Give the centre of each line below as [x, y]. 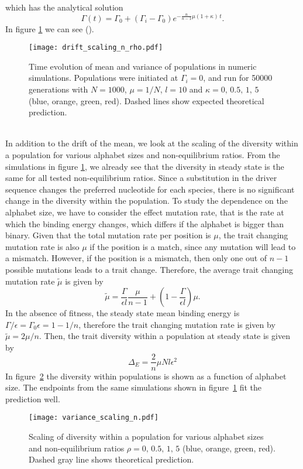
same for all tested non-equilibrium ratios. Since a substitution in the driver [141, 178]
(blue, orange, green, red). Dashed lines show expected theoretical [147, 100]
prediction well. [33, 398]
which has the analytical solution [64, 7]
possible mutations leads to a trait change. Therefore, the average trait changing [149, 269]
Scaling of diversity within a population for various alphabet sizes [146, 437]
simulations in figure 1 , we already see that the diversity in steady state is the [145, 166]
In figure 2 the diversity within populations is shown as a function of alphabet [146, 376]
